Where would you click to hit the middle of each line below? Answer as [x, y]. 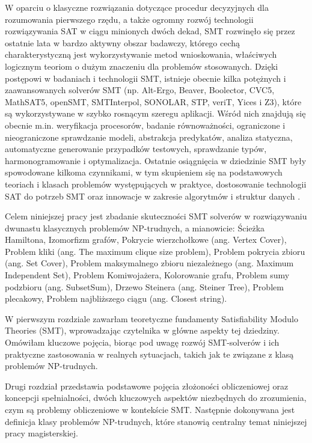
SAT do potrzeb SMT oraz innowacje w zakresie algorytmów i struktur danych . [153, 196]
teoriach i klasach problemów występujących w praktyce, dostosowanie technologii [156, 184]
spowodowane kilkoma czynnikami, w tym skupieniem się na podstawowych [144, 172]
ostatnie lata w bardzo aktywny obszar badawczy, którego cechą [123, 42]
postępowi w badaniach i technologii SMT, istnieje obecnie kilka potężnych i [145, 78]
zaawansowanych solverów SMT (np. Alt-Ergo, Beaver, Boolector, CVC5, [140, 90]
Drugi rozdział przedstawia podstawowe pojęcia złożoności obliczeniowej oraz [147, 386]
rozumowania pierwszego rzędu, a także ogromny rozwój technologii [129, 19]
